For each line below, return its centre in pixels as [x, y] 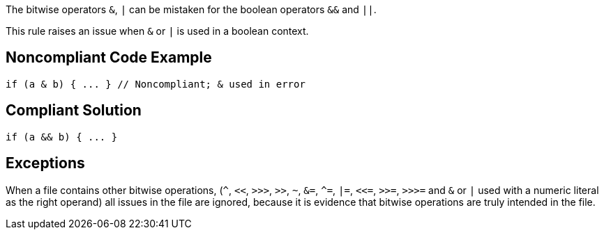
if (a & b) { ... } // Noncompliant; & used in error [156, 84]
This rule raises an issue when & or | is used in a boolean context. [157, 31]
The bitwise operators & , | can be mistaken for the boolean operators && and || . [191, 9]
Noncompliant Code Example [109, 58]
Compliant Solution [74, 111]
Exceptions [45, 163]
